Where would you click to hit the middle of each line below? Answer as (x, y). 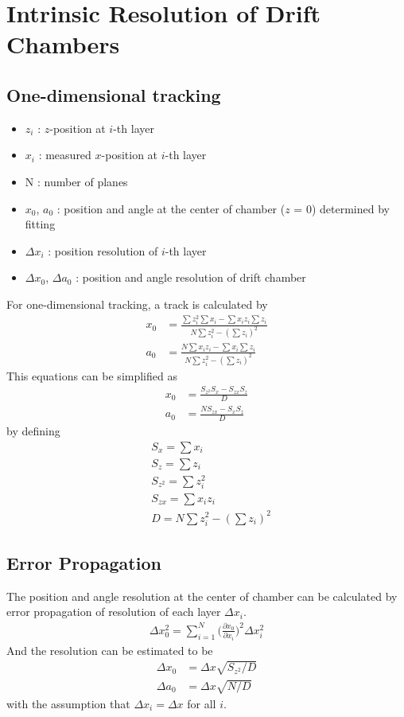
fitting (40, 224)
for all (202, 703)
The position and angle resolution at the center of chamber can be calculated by (202, 596)
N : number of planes (76, 181)
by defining (33, 431)
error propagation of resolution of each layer (114, 612)
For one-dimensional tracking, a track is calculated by (137, 304)
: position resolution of (103, 250)
